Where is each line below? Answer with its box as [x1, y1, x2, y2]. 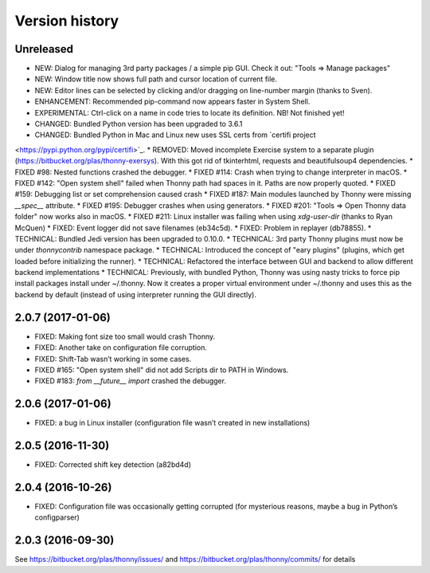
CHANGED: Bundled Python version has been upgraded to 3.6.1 [34, 120, 243, 129]
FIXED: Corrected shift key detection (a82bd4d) [34, 460, 191, 469]
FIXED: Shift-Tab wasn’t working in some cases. [34, 354, 192, 363]
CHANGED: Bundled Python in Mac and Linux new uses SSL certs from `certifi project [34, 130, 316, 139]
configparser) [34, 512, 80, 522]
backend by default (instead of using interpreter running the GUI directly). [14, 289, 256, 299]
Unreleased [14, 42, 74, 56]
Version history [14, 12, 119, 29]
